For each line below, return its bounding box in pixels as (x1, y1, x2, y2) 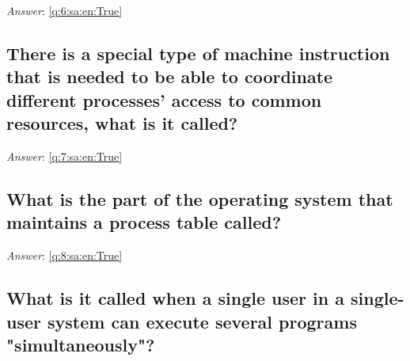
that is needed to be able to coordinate (6, 64, 333, 89)
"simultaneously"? (6, 332, 155, 356)
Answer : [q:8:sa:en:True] (6, 247, 123, 264)
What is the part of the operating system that (6, 186, 393, 211)
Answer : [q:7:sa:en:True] (6, 147, 123, 164)
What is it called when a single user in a (6, 286, 344, 310)
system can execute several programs (47, 309, 357, 333)
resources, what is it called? (6, 111, 238, 135)
